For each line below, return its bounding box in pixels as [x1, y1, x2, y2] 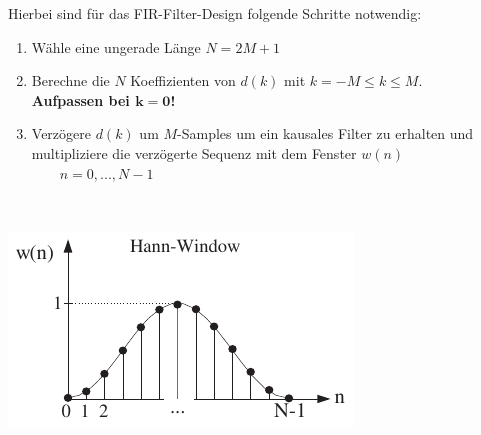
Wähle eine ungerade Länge [31, 36, 201, 57]
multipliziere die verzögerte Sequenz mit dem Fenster [31, 142, 357, 163]
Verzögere [31, 123, 91, 144]
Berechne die [31, 70, 110, 91]
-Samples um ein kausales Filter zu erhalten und [177, 123, 474, 144]
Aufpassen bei [31, 89, 130, 110]
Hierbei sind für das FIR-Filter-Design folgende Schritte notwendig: [8, 3, 422, 23]
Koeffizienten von [130, 70, 236, 91]
